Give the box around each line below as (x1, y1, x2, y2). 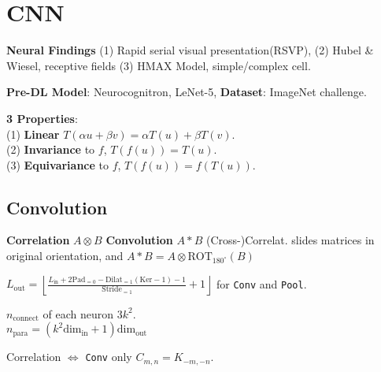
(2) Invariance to (6, 141, 95, 158)
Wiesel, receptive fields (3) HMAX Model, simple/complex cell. (6, 57, 311, 73)
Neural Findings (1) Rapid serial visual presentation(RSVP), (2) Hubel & (6, 42, 374, 58)
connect (13, 314, 39, 323)
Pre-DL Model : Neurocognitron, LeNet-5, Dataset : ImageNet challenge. (6, 84, 367, 100)
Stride (102, 285, 122, 294)
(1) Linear (6, 125, 60, 142)
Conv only (85, 348, 132, 365)
